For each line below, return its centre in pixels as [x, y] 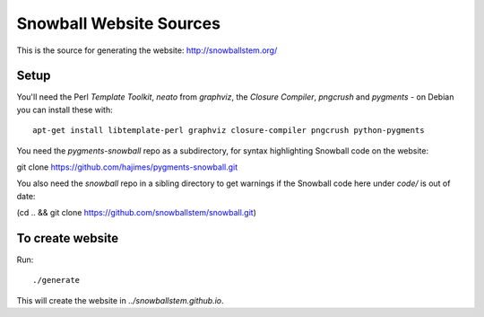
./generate [56, 280]
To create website [68, 238]
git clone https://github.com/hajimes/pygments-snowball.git [127, 167]
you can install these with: [65, 110]
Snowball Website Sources [119, 23]
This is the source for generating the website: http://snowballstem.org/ [147, 50]
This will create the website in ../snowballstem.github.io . [120, 300]
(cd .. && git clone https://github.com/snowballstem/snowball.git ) [137, 213]
